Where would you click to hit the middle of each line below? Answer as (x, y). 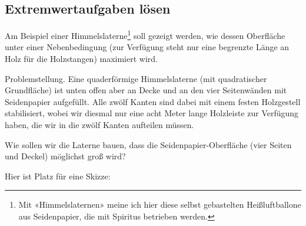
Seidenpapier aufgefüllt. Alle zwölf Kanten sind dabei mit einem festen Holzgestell (153, 101)
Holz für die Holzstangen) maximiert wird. (81, 59)
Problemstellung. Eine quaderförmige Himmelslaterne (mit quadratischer (136, 78)
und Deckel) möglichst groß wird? (65, 156)
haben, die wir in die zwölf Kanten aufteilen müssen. (99, 125)
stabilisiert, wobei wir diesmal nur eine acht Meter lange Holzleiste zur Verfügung (152, 113)
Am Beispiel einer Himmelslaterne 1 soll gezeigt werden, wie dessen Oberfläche (145, 35)
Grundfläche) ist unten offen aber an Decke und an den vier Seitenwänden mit (146, 90)
